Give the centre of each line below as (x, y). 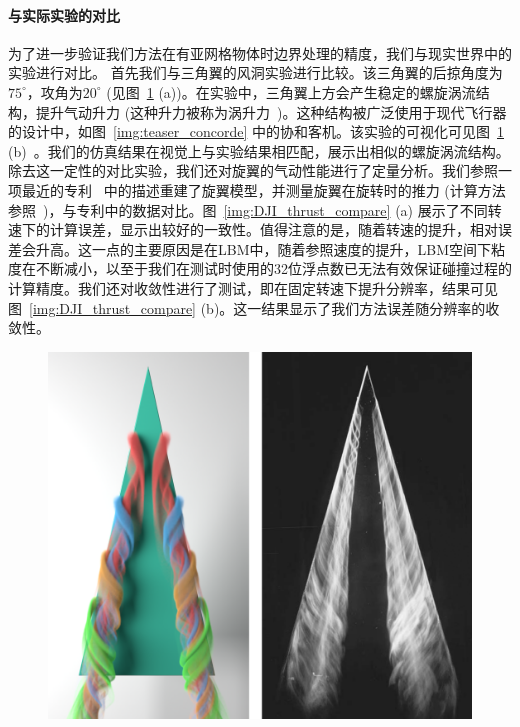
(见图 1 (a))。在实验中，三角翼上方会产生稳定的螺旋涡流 (291, 91)
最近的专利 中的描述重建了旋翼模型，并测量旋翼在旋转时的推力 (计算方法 (263, 189)
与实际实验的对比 (64, 14)
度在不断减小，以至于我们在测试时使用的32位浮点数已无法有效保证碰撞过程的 (260, 268)
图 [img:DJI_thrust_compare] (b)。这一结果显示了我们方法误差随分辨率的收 (254, 307)
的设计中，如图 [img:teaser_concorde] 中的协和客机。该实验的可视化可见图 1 (256, 131)
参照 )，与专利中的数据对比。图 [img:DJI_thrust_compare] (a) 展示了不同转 (255, 209)
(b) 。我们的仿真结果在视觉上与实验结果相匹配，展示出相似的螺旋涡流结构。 (259, 150)
